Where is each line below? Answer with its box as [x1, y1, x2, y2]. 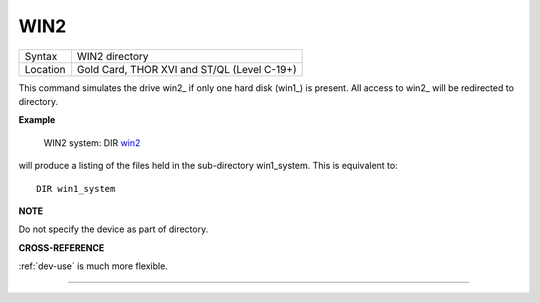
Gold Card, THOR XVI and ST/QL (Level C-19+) [76, 62, 297, 76]
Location [24, 62, 66, 76]
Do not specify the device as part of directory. [18, 223, 209, 235]
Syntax [24, 49, 58, 63]
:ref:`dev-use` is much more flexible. [18, 260, 169, 272]
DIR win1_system [36, 183, 116, 194]
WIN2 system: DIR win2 [43, 136, 141, 149]
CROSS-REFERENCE [18, 241, 105, 254]
